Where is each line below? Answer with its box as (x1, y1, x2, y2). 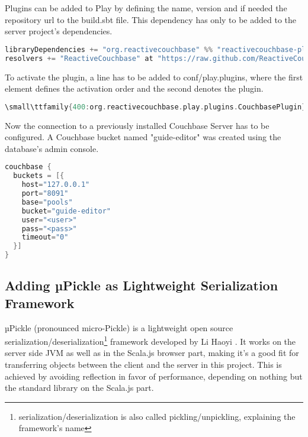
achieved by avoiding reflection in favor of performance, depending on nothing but (5, 370, 303, 382)
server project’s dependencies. (5, 25, 113, 37)
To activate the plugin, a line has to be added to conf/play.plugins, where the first (5, 70, 303, 83)
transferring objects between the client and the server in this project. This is (5, 358, 282, 371)
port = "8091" (21, 189, 69, 198)
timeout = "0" (21, 233, 69, 242)
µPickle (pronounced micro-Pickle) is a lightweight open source (5, 321, 233, 334)
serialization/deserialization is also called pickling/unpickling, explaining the (18, 410, 296, 422)
